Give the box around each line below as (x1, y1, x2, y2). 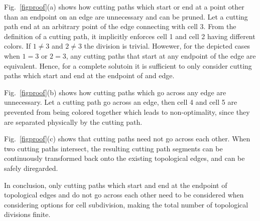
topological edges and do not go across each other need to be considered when (4, 189, 244, 200)
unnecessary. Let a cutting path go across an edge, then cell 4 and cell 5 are (4, 97, 237, 107)
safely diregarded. (4, 162, 58, 173)
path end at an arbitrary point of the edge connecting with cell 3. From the (4, 21, 236, 32)
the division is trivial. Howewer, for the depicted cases (84, 41, 250, 51)
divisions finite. (4, 209, 51, 219)
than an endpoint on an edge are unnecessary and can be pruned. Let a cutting (4, 11, 248, 22)
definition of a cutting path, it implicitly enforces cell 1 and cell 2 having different (4, 31, 255, 41)
